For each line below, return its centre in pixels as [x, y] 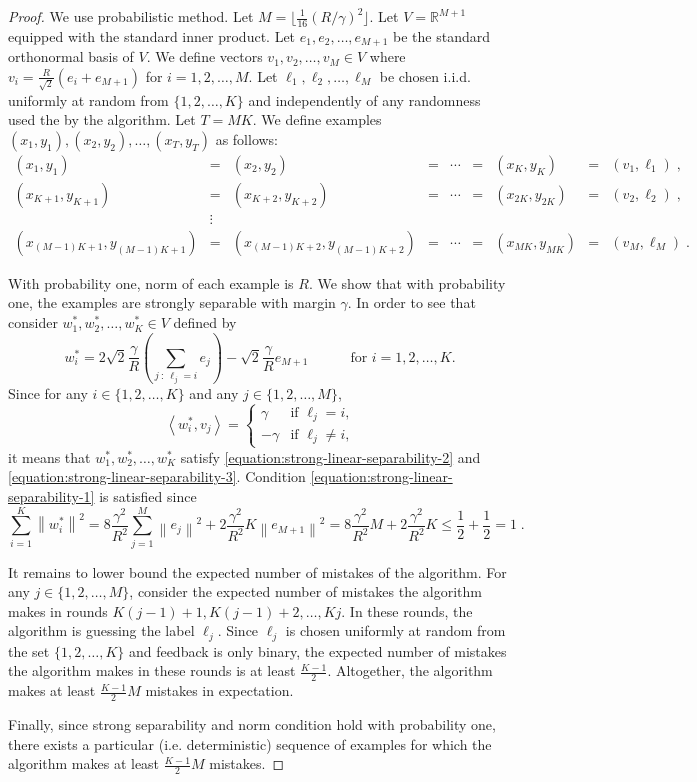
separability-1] [51, 495]
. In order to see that [411, 302]
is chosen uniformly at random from [395, 630]
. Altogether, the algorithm [410, 670]
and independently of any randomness [364, 99]
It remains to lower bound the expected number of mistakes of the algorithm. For [257, 571]
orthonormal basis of [71, 56]
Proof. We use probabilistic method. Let [131, 16]
